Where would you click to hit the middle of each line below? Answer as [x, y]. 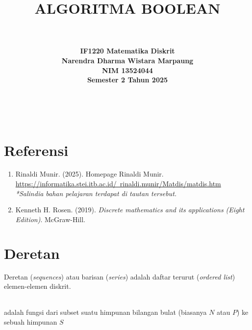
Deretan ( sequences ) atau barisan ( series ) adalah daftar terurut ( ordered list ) [120, 276]
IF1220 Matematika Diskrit [127, 51]
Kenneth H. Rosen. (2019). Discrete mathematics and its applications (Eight [130, 210]
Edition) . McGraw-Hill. [50, 219]
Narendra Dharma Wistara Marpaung [127, 60]
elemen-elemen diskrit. [38, 286]
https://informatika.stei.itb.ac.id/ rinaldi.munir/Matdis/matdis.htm [118, 183]
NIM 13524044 [127, 70]
